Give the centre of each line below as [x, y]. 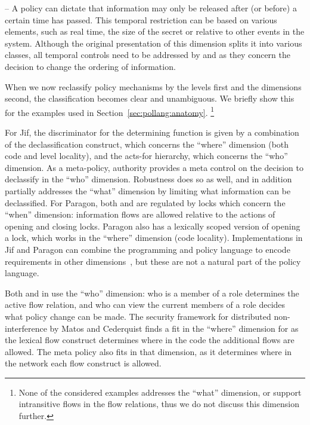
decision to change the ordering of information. [90, 66]
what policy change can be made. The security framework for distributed [138, 316]
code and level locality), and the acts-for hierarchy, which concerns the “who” [146, 156]
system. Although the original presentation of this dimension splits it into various [154, 43]
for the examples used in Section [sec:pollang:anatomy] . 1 [110, 111]
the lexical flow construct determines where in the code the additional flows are [150, 340]
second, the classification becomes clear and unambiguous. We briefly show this [150, 98]
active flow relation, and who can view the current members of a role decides [145, 305]
